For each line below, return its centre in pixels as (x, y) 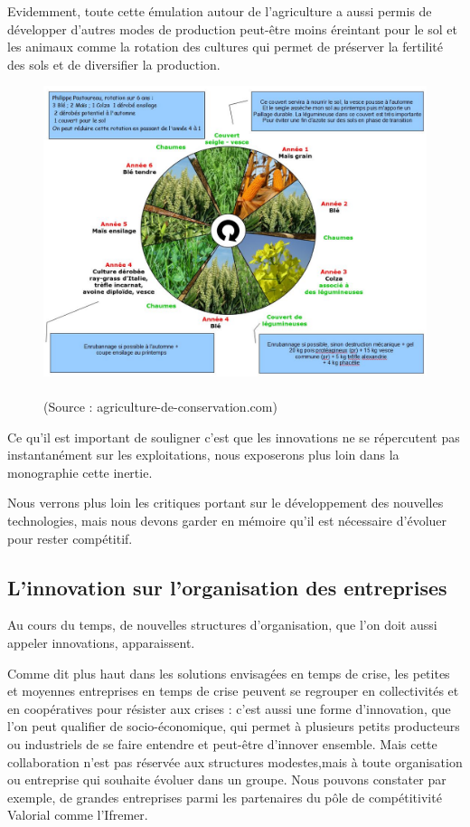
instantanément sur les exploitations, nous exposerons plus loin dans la (203, 455)
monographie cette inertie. (80, 472)
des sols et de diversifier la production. (114, 64)
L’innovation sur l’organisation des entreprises (227, 587)
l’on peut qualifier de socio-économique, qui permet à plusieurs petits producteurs (234, 726)
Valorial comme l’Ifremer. (78, 815)
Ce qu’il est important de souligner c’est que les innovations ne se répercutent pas (234, 437)
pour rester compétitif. (70, 538)
